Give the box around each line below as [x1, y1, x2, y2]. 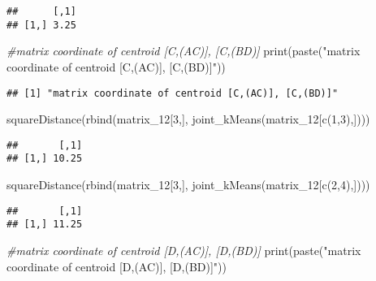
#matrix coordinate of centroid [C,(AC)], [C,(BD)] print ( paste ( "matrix [6, 42, 361, 59]
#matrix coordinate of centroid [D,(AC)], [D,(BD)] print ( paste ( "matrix [6, 241, 361, 258]
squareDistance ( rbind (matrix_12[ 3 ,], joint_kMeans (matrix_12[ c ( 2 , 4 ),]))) [6, 176, 370, 193]
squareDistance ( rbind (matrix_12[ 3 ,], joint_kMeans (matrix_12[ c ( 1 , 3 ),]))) [6, 110, 370, 128]
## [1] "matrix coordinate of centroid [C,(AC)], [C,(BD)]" [6, 87, 339, 99]
